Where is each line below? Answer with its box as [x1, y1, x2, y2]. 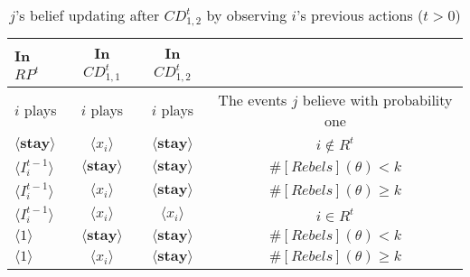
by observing [206, 5, 287, 25]
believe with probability [302, 88, 453, 110]
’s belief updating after [14, 5, 160, 25]
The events [218, 88, 287, 110]
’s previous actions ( [296, 5, 424, 25]
